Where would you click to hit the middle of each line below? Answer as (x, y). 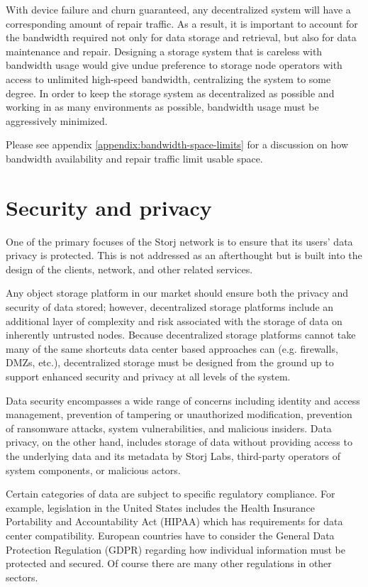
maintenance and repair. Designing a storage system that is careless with (164, 51)
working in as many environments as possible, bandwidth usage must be (162, 107)
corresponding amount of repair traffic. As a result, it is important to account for (182, 23)
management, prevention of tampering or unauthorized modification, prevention (179, 414)
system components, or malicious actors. (93, 470)
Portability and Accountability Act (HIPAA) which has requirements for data (174, 521)
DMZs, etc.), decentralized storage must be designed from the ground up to (170, 362)
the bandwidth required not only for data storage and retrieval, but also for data (181, 37)
